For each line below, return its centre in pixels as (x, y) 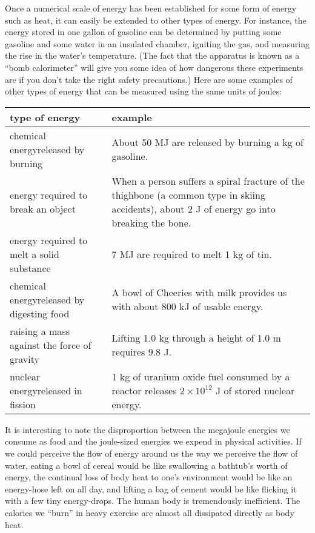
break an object (43, 208)
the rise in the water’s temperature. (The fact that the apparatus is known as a (152, 55)
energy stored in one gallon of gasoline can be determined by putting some (143, 32)
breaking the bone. (151, 222)
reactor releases (144, 390)
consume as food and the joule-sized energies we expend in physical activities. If (153, 441)
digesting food (40, 313)
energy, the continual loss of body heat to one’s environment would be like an (149, 477)
